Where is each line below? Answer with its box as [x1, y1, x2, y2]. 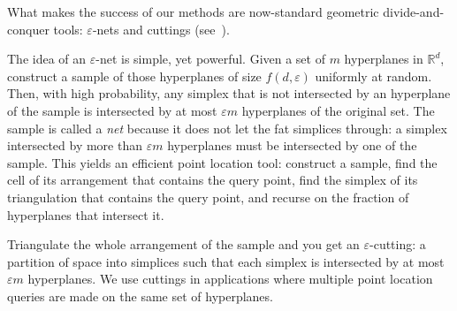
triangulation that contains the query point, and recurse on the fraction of [7, 187, 409, 206]
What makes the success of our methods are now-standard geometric [7, 3, 379, 20]
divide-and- [383, 3, 445, 20]
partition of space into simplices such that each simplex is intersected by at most [7, 252, 445, 270]
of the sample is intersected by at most [7, 101, 217, 119]
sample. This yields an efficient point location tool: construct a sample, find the [7, 153, 438, 171]
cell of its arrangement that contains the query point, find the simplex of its [7, 171, 418, 189]
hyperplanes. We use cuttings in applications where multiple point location [27, 269, 433, 288]
